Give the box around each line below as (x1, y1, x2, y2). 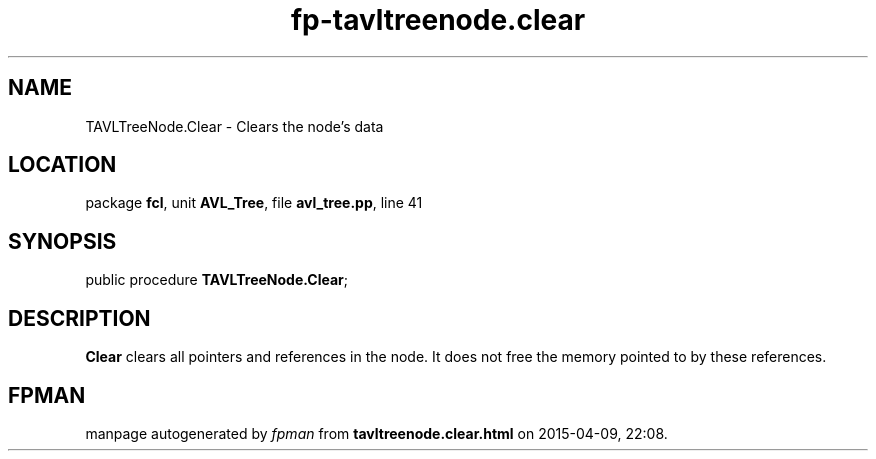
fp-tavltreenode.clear (290, 3, 586, 37)
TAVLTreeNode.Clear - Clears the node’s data (85, 117, 384, 135)
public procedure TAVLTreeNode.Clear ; (85, 271, 348, 289)
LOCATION (8, 152, 117, 178)
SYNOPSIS (8, 228, 117, 254)
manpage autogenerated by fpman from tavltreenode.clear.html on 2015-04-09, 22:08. (85, 424, 668, 442)
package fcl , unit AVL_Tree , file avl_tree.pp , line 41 (85, 194, 423, 212)
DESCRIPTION (8, 305, 151, 331)
